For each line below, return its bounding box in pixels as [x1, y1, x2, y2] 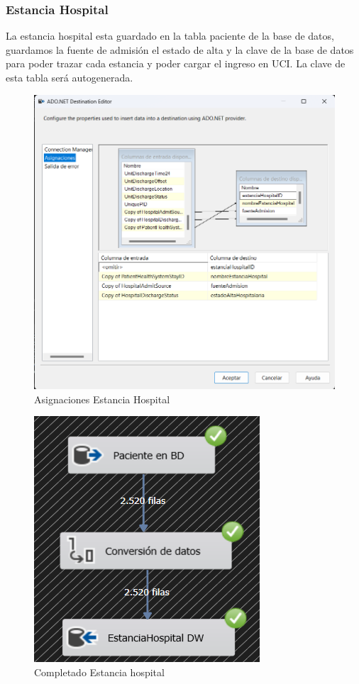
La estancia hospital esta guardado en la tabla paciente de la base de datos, [6, 28, 334, 43]
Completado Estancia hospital [34, 664, 165, 679]
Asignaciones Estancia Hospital [34, 391, 170, 406]
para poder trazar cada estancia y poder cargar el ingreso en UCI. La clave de [6, 56, 346, 71]
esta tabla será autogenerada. [6, 70, 133, 84]
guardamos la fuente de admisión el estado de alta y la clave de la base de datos [6, 42, 354, 57]
